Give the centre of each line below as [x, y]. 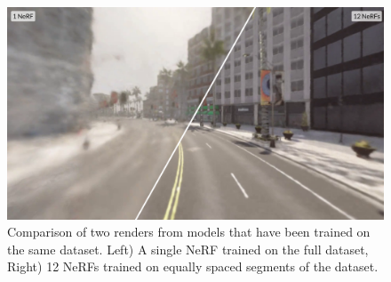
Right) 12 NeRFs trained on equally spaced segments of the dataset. [193, 266]
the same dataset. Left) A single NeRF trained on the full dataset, [188, 249]
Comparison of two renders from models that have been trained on [189, 232]
